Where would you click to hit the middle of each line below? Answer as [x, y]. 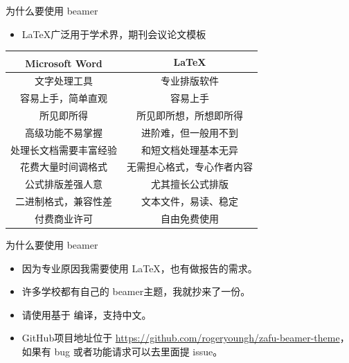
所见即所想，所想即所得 [190, 115]
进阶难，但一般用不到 [190, 132]
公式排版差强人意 [64, 184]
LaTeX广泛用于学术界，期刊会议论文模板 [114, 34]
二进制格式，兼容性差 [64, 201]
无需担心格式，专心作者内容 [190, 167]
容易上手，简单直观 [64, 98]
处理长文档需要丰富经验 [64, 149]
